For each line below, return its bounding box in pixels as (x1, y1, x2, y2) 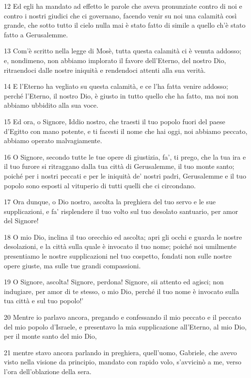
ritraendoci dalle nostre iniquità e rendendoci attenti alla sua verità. (4, 65, 206, 75)
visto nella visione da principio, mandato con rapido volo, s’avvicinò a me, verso (4, 357, 242, 367)
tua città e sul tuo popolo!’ (4, 296, 84, 306)
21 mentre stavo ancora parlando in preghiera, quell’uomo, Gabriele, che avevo (4, 347, 237, 357)
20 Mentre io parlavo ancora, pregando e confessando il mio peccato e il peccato (4, 312, 241, 322)
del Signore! (4, 215, 39, 226)
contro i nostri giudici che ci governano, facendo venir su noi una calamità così (4, 10, 237, 20)
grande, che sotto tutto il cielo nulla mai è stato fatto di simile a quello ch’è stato (4, 20, 246, 30)
